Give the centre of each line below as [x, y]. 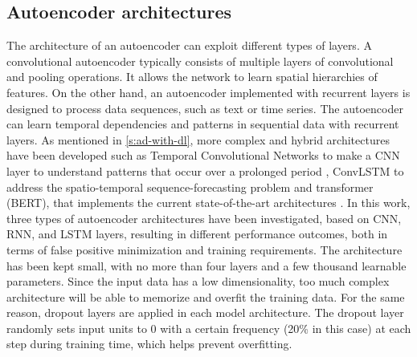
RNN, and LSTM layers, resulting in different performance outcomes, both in [197, 234]
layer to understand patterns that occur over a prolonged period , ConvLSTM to [205, 170]
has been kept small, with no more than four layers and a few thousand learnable [206, 265]
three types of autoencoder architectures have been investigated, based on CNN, [204, 218]
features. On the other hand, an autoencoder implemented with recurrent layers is [208, 92]
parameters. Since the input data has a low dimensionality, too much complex [198, 281]
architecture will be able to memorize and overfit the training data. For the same [206, 296]
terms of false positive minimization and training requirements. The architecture [204, 249]
